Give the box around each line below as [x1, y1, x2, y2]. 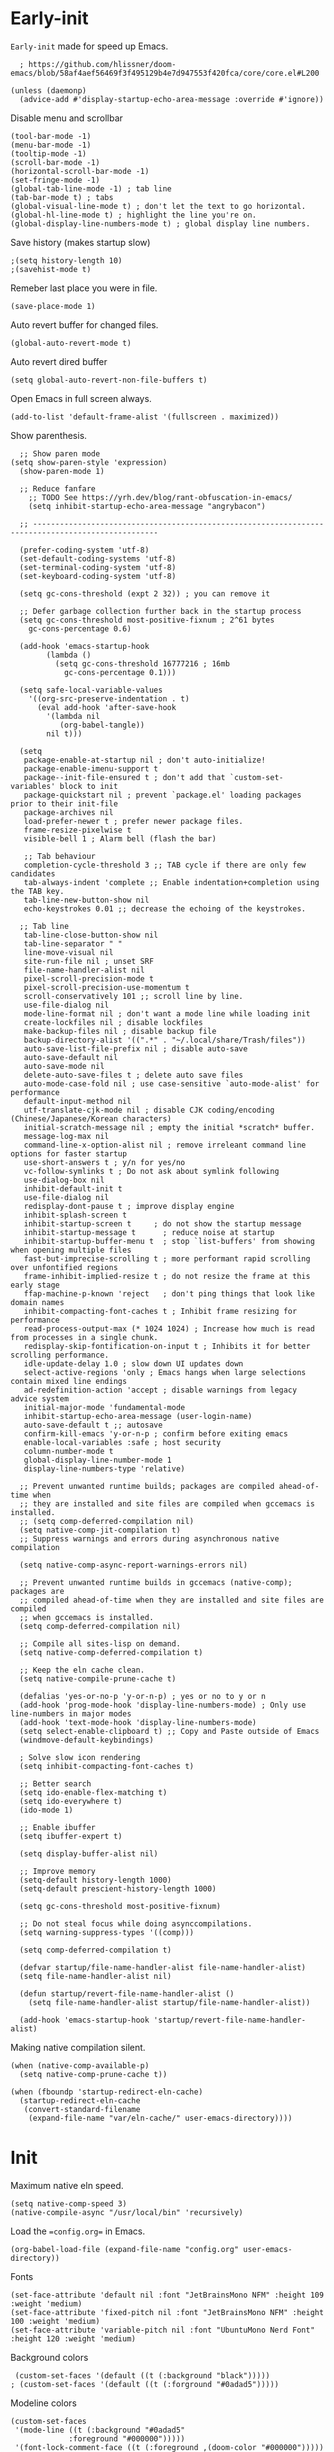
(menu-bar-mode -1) [10, 140, 92, 150]
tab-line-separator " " [23, 938, 123, 949]
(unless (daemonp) [10, 85, 87, 96]
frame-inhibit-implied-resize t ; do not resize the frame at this [23, 1271, 311, 1281]
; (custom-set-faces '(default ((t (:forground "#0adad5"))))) [10, 2379, 280, 2389]
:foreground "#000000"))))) [68, 2433, 186, 2444]
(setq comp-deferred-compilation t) [19, 1945, 172, 1955]
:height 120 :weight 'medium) [10, 2333, 137, 2344]
